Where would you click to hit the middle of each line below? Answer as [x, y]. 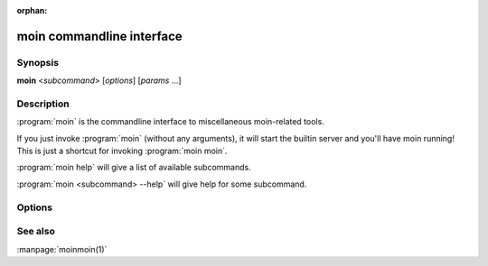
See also [36, 232]
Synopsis [38, 62]
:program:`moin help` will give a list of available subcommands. [134, 168]
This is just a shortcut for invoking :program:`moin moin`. [122, 151]
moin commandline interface [99, 36]
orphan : [32, 10]
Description [43, 104]
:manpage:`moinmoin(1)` [62, 249]
